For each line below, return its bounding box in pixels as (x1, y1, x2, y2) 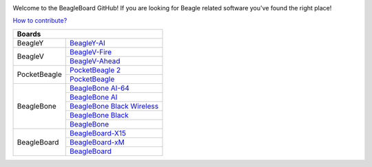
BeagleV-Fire (70, 47, 112, 56)
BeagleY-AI (70, 38, 106, 47)
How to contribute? (12, 16, 68, 25)
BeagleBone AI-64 (70, 83, 130, 93)
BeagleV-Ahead (70, 56, 121, 65)
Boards (17, 29, 41, 38)
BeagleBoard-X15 (70, 128, 127, 137)
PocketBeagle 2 (70, 65, 121, 75)
